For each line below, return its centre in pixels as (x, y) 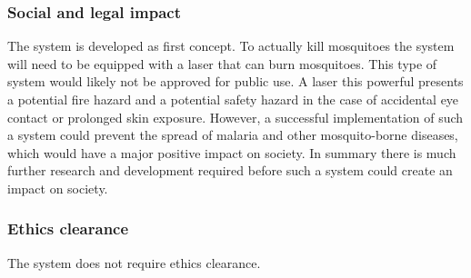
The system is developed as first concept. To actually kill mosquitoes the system (231, 46)
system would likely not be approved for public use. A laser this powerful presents (235, 81)
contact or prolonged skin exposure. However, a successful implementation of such (235, 117)
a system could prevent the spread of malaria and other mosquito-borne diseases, (233, 135)
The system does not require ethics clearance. (134, 262)
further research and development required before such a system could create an (230, 170)
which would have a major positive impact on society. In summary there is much (232, 152)
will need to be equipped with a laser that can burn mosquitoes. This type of (222, 63)
